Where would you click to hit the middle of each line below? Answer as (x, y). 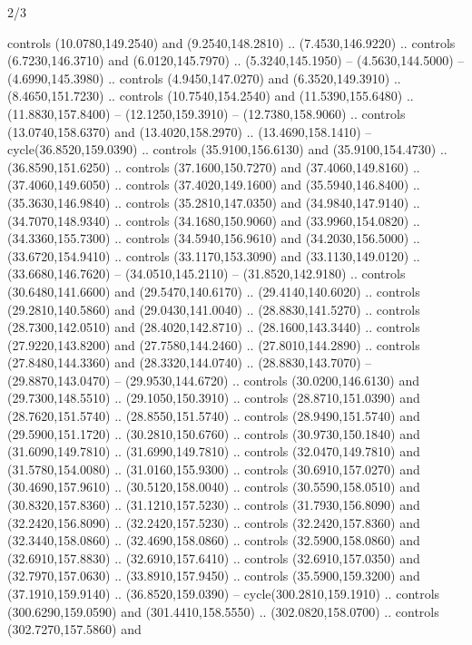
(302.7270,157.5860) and (74, 629)
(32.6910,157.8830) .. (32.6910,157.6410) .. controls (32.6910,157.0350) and (214, 557)
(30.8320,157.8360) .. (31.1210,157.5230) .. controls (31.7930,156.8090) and (214, 505)
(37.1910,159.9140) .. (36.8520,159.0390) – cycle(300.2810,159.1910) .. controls (224, 593)
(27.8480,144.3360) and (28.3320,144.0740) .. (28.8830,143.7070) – (190, 362)
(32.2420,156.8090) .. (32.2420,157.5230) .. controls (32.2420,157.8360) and (214, 522)
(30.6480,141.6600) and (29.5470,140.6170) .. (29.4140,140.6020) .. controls (214, 291)
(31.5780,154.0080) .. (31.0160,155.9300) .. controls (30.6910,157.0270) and (214, 469)
